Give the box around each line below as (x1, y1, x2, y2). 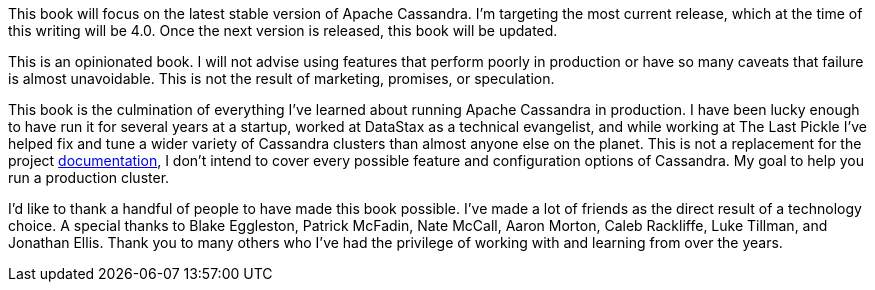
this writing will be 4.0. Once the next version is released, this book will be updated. (8, 22, 558, 39)
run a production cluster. (8, 169, 170, 186)
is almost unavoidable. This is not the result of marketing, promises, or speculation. (8, 70, 555, 87)
